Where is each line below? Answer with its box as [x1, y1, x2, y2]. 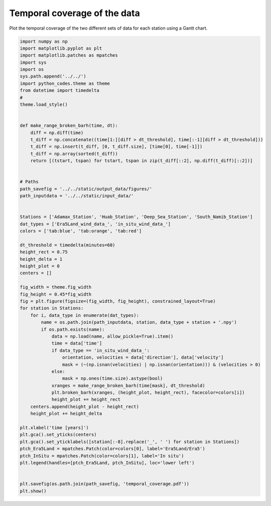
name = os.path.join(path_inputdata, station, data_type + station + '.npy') [41, 319, 237, 325]
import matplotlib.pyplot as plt [20, 45, 102, 51]
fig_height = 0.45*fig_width [20, 291, 92, 297]
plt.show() [20, 488, 47, 494]
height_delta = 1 [20, 256, 63, 262]
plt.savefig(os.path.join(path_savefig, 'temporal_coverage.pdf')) [20, 481, 190, 487]
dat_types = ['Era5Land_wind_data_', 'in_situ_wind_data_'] [20, 221, 171, 227]
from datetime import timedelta [20, 88, 100, 93]
